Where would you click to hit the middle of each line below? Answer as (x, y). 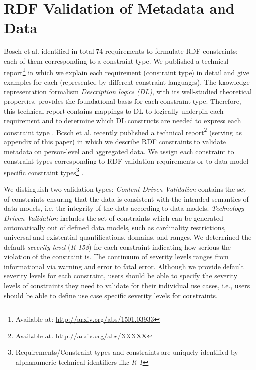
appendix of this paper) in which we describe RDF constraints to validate (115, 141)
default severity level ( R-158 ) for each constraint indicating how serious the (117, 247)
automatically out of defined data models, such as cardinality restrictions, (115, 227)
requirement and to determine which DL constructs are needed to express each (123, 120)
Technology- (229, 208)
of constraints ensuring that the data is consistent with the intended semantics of (126, 198)
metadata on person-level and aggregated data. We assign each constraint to (119, 151)
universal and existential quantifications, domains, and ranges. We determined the (128, 237)
